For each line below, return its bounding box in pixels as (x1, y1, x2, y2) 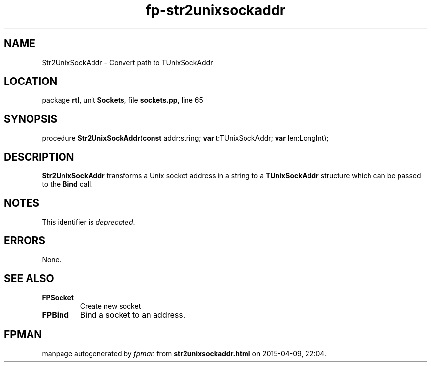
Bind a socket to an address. (80, 310, 185, 320)
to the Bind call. (42, 180, 93, 189)
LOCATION (4, 75, 58, 88)
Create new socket (80, 301, 141, 310)
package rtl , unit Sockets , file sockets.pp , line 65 (42, 96, 203, 105)
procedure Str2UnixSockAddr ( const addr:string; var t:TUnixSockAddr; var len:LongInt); (42, 134, 329, 142)
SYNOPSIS (4, 113, 58, 125)
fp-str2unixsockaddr (145, 2, 286, 19)
